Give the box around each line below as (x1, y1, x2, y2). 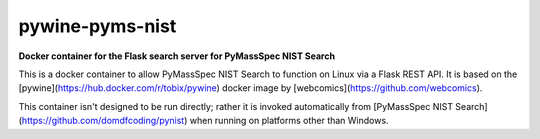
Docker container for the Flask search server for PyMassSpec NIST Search (18, 50, 335, 62)
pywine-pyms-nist (18, 15, 177, 37)
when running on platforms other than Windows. (189, 115, 389, 127)
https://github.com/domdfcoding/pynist (21, 115, 185, 127)
